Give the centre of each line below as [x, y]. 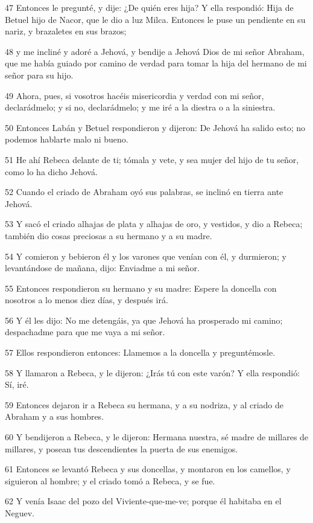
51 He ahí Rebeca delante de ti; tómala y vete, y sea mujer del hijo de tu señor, [152, 159]
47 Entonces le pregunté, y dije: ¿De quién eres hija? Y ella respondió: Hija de [149, 7]
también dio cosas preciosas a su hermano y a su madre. [109, 235]
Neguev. [20, 513]
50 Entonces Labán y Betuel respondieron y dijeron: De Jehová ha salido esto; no [155, 127]
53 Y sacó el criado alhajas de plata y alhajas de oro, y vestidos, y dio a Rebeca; [154, 224]
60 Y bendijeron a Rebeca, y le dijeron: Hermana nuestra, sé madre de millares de [157, 437]
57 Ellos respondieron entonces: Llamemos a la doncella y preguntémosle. [140, 352]
